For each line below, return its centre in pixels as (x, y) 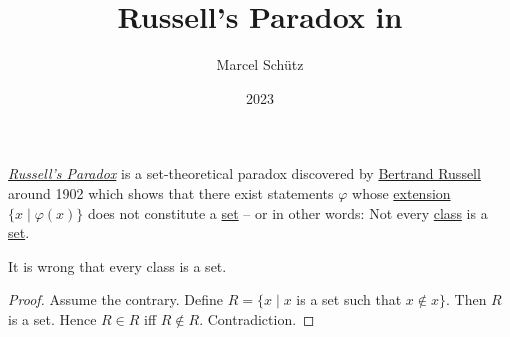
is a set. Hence (52, 318)
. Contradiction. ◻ (257, 318)
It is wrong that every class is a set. (117, 265)
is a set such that (349, 299)
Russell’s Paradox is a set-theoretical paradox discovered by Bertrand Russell (244, 173)
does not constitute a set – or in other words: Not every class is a (287, 212)
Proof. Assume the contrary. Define (116, 299)
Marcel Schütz (260, 64)
